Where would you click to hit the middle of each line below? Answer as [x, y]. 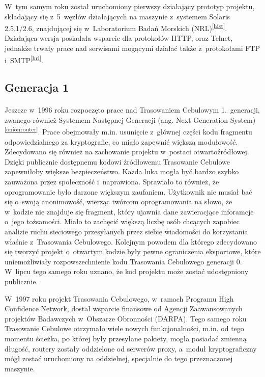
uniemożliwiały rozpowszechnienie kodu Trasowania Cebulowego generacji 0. [123, 261]
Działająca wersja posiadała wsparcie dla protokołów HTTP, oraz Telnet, [119, 38]
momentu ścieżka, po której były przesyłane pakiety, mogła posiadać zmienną [126, 338]
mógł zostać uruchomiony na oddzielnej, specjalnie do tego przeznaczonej [119, 358]
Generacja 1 [37, 87]
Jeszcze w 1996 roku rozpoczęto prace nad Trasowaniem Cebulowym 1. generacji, [132, 110]
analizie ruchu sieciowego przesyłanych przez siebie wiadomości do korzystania [126, 232]
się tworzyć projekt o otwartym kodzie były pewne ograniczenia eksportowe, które [133, 251]
